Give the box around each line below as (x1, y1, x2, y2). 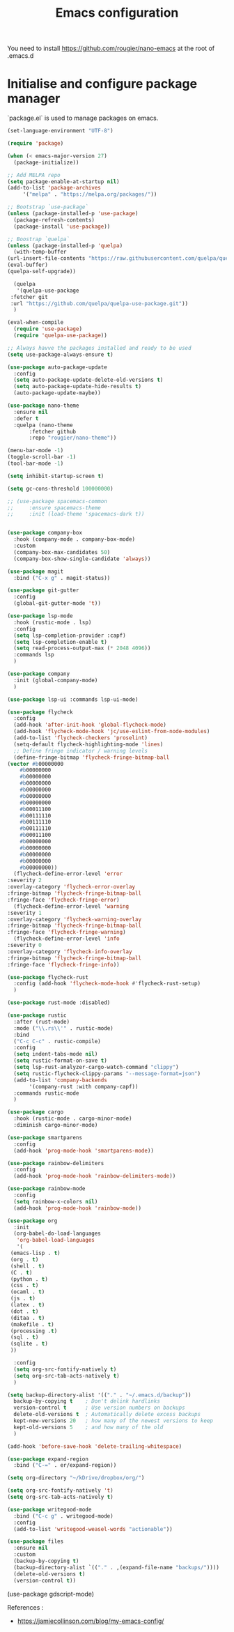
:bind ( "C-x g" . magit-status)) (13, 574, 111, 581)
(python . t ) (10, 1275, 49, 1283)
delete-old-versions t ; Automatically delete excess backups (13, 1411, 201, 1418)
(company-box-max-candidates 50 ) (13, 548, 111, 555)
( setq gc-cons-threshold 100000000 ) (7, 485, 114, 492)
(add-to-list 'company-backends (13, 1077, 108, 1084)
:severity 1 (7, 909, 42, 916)
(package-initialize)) (13, 159, 79, 166)
